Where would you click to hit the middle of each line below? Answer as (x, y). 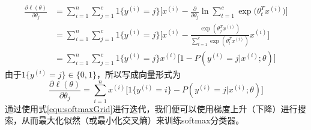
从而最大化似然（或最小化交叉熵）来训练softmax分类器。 (133, 120)
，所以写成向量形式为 (138, 74)
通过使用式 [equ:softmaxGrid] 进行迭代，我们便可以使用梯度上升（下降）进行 (151, 108)
